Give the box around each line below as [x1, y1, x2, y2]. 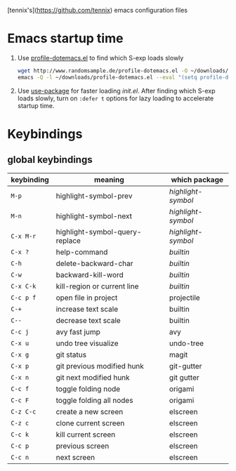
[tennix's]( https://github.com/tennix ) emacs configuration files [7, 6, 188, 14]
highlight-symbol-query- [55, 227, 142, 237]
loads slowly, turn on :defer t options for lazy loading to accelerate [17, 94, 214, 102]
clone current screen [55, 418, 125, 427]
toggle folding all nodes [55, 395, 133, 405]
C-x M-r [11, 232, 37, 240]
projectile [169, 293, 200, 303]
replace [55, 235, 81, 245]
